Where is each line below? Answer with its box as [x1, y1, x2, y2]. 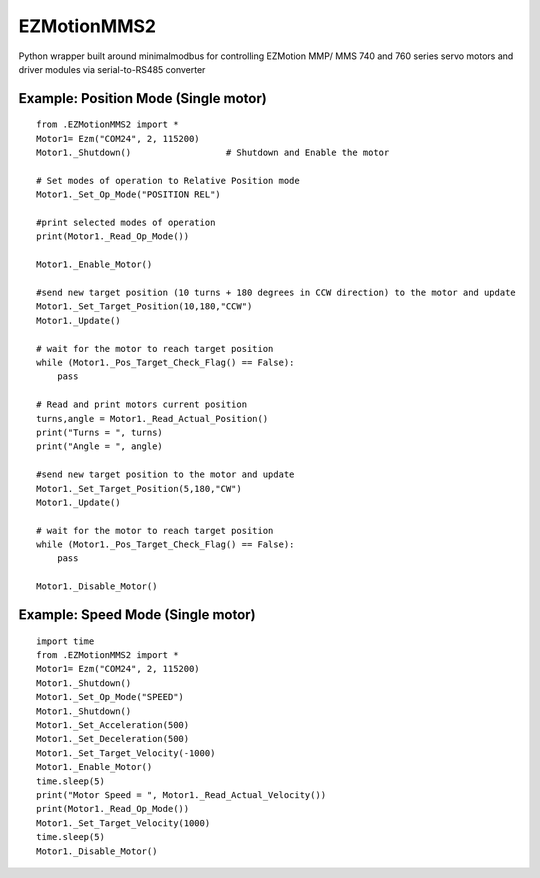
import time [36, 635, 95, 647]
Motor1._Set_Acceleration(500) [36, 719, 190, 730]
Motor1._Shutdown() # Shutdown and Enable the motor [36, 147, 390, 159]
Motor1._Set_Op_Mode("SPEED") [36, 691, 185, 703]
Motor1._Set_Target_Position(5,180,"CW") [36, 483, 242, 494]
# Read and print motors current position [36, 399, 248, 410]
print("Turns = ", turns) [36, 426, 164, 438]
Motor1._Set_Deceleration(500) [36, 733, 190, 745]
